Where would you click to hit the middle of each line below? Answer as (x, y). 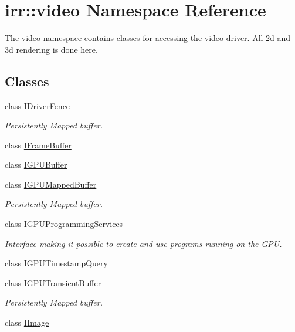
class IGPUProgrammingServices (64, 224)
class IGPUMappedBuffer (51, 184)
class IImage (27, 322)
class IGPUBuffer (36, 165)
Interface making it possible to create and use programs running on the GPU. (143, 243)
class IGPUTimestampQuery (56, 263)
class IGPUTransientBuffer (53, 282)
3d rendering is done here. (51, 49)
